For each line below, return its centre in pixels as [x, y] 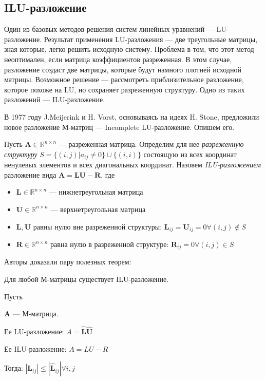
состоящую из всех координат [190, 154]
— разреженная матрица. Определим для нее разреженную [151, 144]
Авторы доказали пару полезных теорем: [68, 262]
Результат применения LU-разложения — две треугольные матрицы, [151, 39]
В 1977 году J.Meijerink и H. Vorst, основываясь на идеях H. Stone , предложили [132, 116]
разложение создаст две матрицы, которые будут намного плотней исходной [123, 69]
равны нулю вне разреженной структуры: [98, 226]
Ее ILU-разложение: [35, 348]
